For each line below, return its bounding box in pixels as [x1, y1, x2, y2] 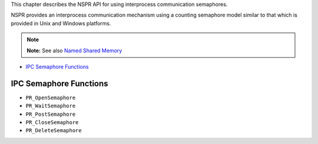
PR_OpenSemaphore [25, 94, 76, 101]
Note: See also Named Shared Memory [26, 47, 122, 54]
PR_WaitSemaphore [25, 103, 76, 109]
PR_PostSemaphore [25, 110, 76, 118]
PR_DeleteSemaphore [25, 127, 82, 134]
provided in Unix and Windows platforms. [11, 19, 111, 26]
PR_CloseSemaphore [25, 119, 79, 126]
